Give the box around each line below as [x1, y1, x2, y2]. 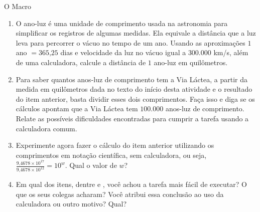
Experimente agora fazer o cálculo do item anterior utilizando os [16, 140, 214, 150]
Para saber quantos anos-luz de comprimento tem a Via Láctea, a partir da [16, 74, 248, 84]
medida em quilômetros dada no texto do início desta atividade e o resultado [16, 84, 252, 94]
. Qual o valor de [65, 160, 117, 170]
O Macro [4, 1, 32, 11]
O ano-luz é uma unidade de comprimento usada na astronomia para [16, 18, 228, 28]
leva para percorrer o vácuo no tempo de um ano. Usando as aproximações [16, 37, 245, 48]
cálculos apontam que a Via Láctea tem [16, 103, 138, 114]
